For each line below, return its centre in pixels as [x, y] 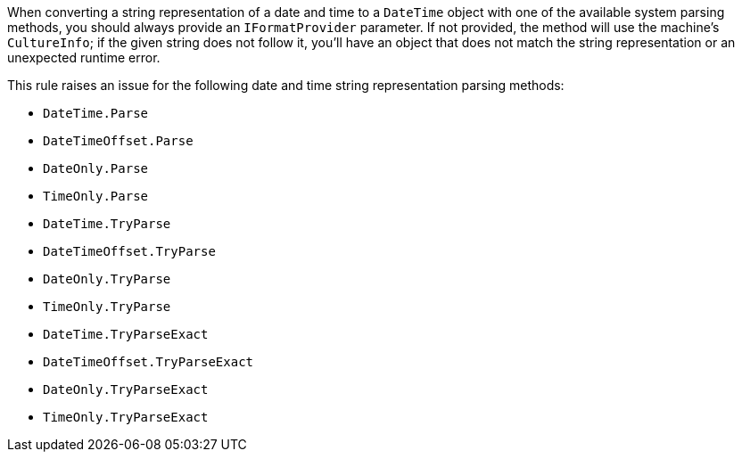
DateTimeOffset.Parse [118, 141]
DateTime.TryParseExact [126, 334]
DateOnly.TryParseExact [126, 389]
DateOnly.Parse [96, 168]
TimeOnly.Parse [96, 196]
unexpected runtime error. [84, 57]
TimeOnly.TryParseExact [126, 417]
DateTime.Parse [96, 113]
